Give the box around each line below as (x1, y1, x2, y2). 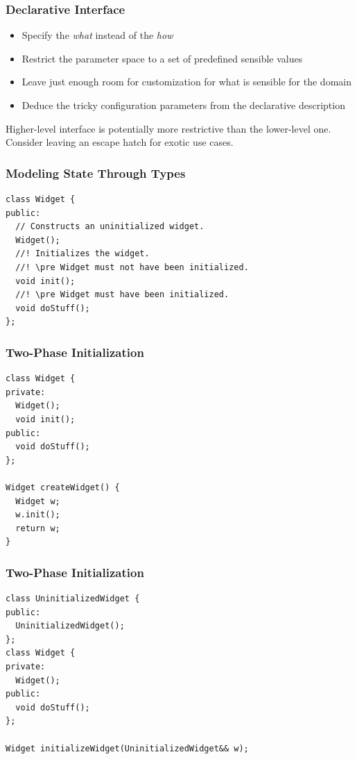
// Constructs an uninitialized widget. (15, 222, 204, 232)
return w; (15, 523, 60, 533)
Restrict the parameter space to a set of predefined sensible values (21, 51, 303, 65)
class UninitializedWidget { (6, 594, 140, 604)
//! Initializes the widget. (15, 249, 150, 259)
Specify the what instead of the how (21, 28, 173, 42)
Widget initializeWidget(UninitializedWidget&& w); (6, 743, 249, 753)
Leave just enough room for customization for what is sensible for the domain (21, 74, 351, 89)
